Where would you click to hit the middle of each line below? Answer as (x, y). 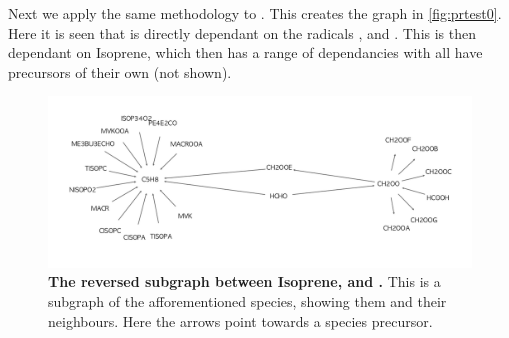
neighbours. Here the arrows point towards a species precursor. (240, 320)
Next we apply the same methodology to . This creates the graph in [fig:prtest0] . (255, 13)
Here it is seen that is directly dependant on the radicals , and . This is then (242, 32)
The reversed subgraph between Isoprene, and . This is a (244, 281)
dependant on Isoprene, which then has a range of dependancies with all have (245, 52)
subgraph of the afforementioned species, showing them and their (247, 300)
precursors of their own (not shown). (120, 71)
